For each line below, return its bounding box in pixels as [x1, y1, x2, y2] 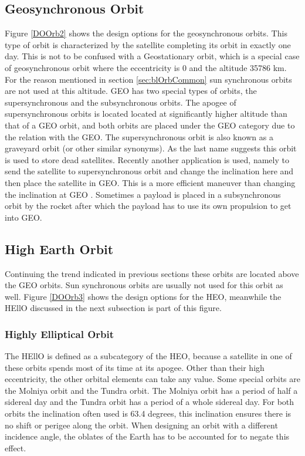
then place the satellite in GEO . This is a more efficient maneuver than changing [5, 176, 296, 188]
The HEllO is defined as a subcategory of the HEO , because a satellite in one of [5, 350, 292, 362]
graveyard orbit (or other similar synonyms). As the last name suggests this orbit [5, 142, 297, 154]
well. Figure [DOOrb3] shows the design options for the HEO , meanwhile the [5, 290, 282, 302]
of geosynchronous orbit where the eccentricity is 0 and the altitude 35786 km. [5, 61, 287, 73]
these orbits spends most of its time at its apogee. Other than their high [5, 361, 265, 373]
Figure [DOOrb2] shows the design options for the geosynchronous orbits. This [5, 27, 287, 39]
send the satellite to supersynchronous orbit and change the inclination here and [5, 165, 294, 177]
